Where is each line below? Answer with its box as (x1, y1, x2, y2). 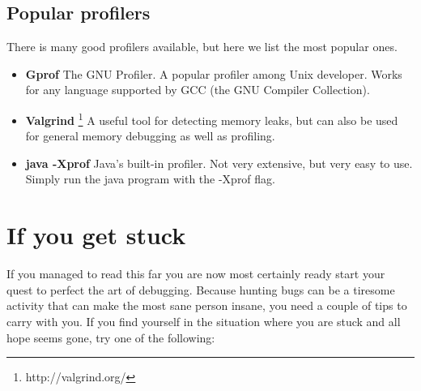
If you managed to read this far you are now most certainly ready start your (6, 265, 385, 282)
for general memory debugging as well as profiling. (25, 127, 275, 144)
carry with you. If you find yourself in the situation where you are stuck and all (6, 312, 401, 329)
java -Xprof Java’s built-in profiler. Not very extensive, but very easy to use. (25, 154, 413, 171)
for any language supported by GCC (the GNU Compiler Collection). (25, 81, 370, 98)
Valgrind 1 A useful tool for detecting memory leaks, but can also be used (25, 109, 398, 128)
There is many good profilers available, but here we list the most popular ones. (6, 38, 398, 55)
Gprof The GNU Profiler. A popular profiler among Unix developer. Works (25, 65, 402, 82)
